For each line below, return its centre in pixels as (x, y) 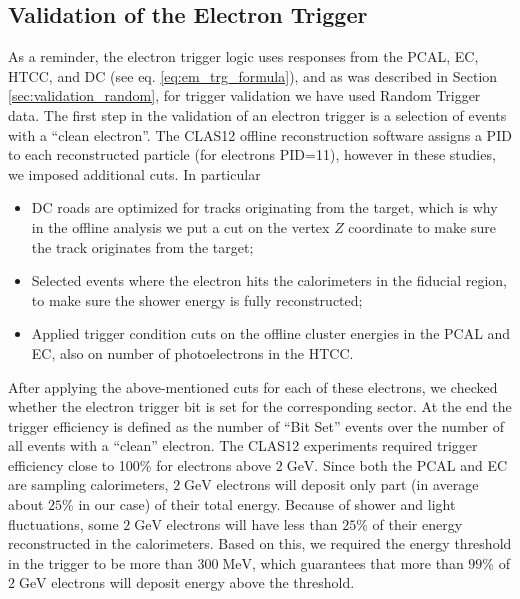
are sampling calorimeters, (88, 484)
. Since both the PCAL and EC (411, 464)
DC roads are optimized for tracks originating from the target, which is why (264, 207)
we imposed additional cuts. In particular (134, 173)
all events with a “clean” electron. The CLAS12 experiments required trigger (243, 445)
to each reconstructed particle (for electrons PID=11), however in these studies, (252, 154)
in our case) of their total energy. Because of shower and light (267, 504)
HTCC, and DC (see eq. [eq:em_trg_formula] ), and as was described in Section (253, 75)
